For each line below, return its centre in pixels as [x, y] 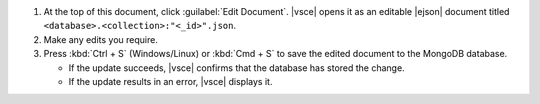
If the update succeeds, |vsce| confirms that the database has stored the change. [236, 67]
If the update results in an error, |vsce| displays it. [170, 81]
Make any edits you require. [101, 39]
